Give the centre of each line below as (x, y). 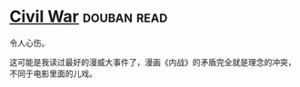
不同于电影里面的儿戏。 (53, 73)
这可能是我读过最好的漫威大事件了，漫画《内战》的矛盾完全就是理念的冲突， (153, 62)
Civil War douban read (89, 17)
